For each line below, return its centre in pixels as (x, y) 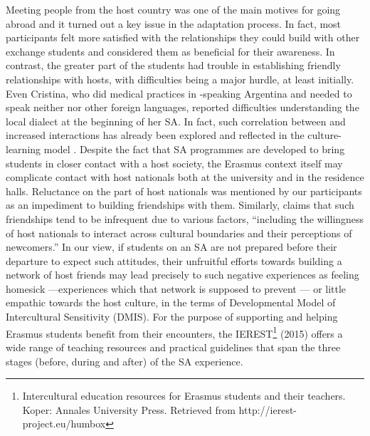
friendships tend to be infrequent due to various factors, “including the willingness (185, 218)
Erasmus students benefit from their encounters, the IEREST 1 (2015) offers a (174, 332)
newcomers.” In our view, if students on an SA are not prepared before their (171, 247)
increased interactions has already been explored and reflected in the (155, 135)
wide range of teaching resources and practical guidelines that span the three (173, 347)
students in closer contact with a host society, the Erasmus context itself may (174, 163)
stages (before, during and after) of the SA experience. (125, 361)
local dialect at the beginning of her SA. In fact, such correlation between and (176, 121)
